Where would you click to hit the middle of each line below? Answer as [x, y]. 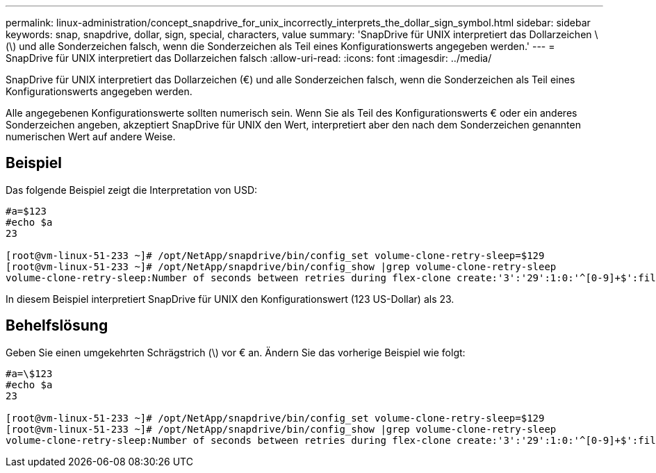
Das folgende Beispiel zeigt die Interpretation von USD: [132, 190]
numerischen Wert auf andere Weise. [91, 136]
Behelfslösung [57, 326]
